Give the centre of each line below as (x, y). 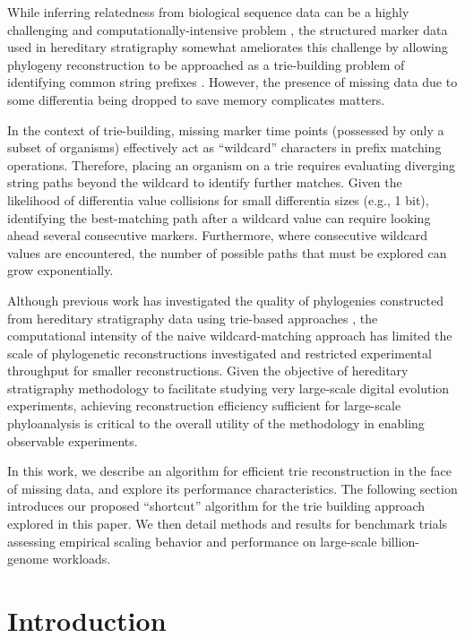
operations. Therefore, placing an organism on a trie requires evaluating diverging (231, 164)
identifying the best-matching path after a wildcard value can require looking (219, 217)
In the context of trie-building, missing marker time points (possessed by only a (226, 129)
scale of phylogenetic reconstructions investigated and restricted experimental (220, 353)
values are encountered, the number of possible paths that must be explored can (227, 252)
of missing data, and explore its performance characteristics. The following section (232, 488)
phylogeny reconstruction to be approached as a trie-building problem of (206, 64)
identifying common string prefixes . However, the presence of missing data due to (232, 82)
